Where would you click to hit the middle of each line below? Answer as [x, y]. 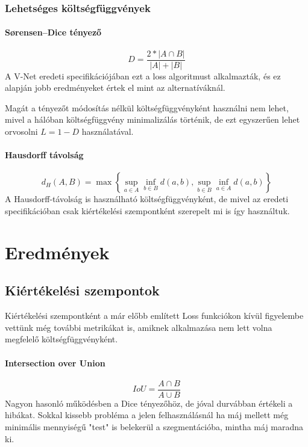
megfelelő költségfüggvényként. [61, 339]
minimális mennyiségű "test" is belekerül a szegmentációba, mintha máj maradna [154, 427]
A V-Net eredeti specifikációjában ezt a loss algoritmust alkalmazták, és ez [143, 76]
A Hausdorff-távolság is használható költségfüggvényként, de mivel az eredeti [147, 199]
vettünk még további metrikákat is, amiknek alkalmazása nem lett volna [139, 327]
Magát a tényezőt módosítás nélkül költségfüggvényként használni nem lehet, [147, 107]
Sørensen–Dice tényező [53, 32]
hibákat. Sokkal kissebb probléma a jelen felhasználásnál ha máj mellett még [147, 415]
